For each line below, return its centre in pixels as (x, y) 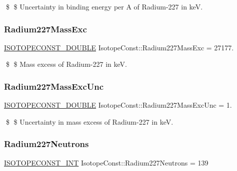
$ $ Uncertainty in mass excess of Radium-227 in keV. (89, 121)
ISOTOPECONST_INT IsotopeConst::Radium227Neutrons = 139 (106, 162)
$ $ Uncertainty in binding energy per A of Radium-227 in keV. (104, 6)
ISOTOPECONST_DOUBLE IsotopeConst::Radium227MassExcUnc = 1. (118, 105)
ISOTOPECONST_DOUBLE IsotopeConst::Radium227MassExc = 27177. (119, 47)
